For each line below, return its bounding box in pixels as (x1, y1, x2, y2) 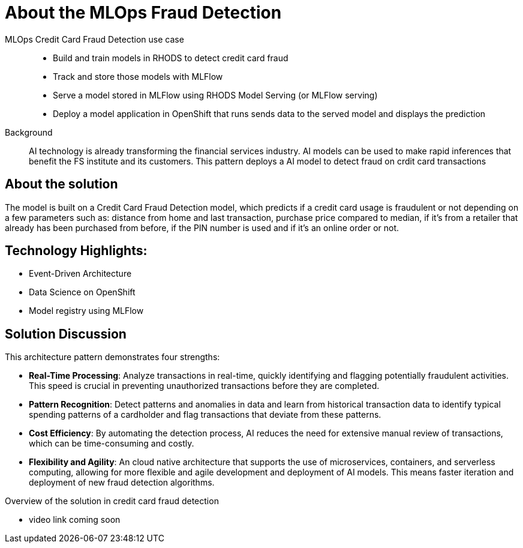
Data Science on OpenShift (29, 287, 136, 298)
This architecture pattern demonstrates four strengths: (5, 352, 220, 363)
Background (5, 127, 53, 137)
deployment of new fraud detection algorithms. (29, 477, 215, 488)
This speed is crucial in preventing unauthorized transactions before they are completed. (29, 381, 380, 391)
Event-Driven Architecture (29, 268, 132, 279)
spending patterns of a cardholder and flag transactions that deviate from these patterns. (29, 409, 381, 420)
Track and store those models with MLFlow (53, 71, 223, 82)
